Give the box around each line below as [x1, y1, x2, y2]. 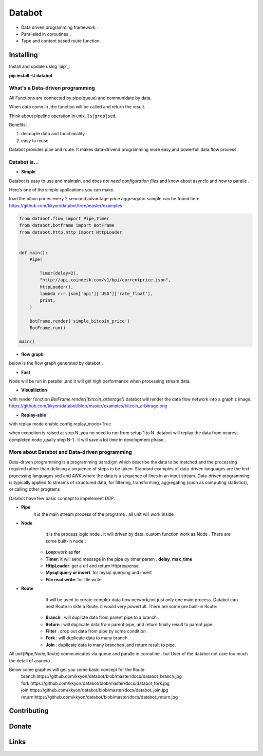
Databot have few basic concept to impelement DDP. [9, 495, 115, 501]
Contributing [9, 707, 49, 715]
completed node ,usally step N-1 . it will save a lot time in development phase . [9, 437, 166, 442]
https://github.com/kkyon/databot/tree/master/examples [9, 203, 123, 209]
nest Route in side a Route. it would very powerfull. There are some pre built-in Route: [45, 603, 218, 609]
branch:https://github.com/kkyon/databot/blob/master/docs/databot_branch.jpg [21, 673, 182, 679]
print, [39, 298, 56, 303]
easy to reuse [21, 137, 49, 144]
